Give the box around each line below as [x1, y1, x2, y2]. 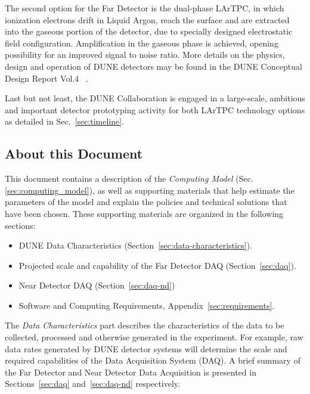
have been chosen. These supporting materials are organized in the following [5, 207, 284, 219]
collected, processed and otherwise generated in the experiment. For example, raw [5, 331, 303, 343]
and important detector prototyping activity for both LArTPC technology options [5, 103, 305, 116]
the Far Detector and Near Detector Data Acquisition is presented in [5, 365, 256, 378]
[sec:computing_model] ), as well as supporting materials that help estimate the [5, 184, 294, 196]
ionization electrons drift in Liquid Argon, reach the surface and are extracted [5, 13, 290, 26]
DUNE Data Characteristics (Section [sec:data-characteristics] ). [18, 239, 252, 252]
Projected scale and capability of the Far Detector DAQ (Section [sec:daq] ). [18, 259, 296, 271]
